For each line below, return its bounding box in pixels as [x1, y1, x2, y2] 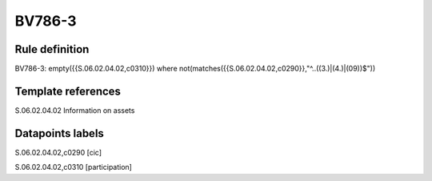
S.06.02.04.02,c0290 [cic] [14, 147, 102, 157]
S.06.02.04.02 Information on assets [14, 105, 135, 115]
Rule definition [14, 42, 90, 56]
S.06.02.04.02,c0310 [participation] [14, 163, 132, 172]
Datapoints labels [14, 127, 104, 140]
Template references [14, 84, 122, 98]
